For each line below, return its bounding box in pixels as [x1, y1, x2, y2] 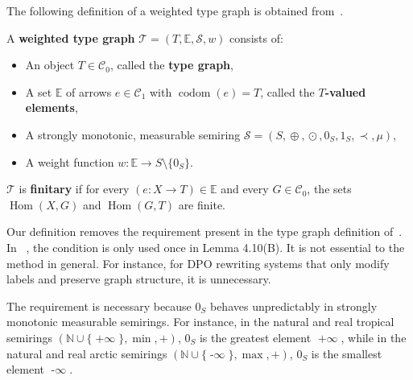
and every [221, 180, 269, 197]
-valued [324, 83, 366, 100]
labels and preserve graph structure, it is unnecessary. [6, 271, 271, 287]
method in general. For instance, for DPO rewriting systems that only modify [6, 254, 390, 271]
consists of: [229, 29, 283, 46]
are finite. [178, 196, 226, 213]
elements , [25, 99, 78, 116]
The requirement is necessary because [6, 297, 192, 314]
